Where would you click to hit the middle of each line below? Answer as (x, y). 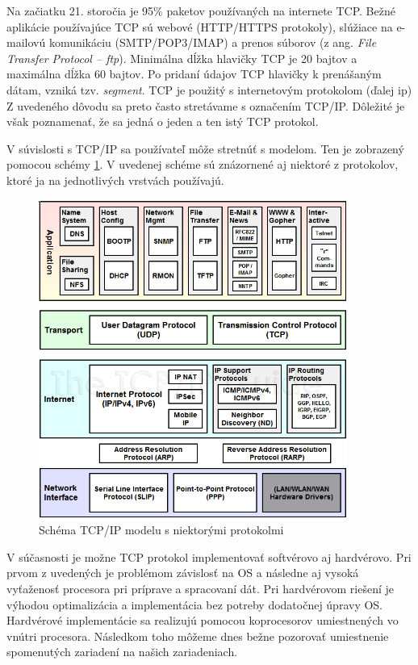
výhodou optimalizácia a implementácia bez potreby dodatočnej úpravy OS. (195, 604)
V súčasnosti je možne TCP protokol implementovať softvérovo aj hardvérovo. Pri (209, 556)
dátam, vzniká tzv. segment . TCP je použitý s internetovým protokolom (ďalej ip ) (209, 89)
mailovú (26, 42)
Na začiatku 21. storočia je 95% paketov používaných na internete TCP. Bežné (201, 10)
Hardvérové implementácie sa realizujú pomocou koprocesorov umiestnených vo (203, 620)
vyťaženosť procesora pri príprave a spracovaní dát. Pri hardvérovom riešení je (201, 588)
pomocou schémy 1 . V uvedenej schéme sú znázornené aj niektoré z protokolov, (203, 164)
